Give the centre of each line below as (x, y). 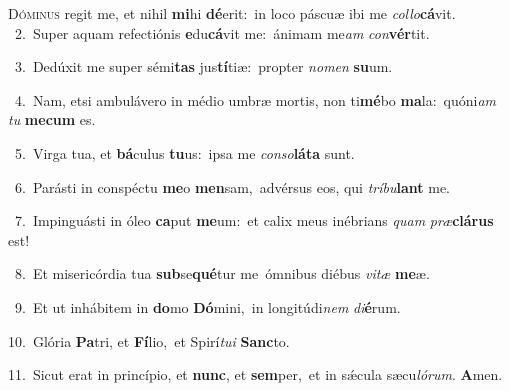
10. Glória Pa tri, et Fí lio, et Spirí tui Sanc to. (149, 340)
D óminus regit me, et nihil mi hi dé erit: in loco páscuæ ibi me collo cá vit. (232, 13)
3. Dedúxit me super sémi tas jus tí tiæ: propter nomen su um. (203, 66)
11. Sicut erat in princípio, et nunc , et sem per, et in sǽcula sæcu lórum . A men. (255, 374)
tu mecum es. (52, 119)
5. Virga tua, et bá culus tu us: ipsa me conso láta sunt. (184, 152)
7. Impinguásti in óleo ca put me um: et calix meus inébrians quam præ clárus (254, 220)
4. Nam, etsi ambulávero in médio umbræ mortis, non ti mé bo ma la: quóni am (255, 99)
